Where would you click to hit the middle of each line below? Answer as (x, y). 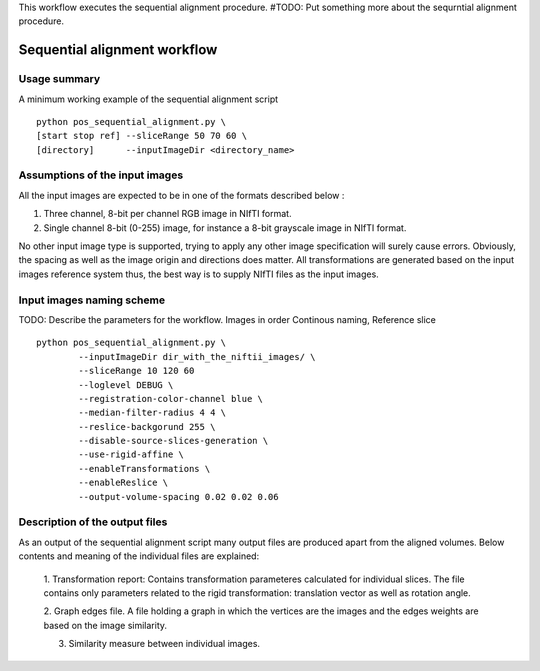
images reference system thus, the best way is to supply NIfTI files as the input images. (198, 274)
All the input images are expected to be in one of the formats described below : (181, 195)
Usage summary (59, 79)
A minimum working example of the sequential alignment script (148, 99)
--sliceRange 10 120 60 (136, 371)
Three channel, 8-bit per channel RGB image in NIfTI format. (167, 214)
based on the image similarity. (105, 625)
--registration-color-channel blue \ (171, 398)
